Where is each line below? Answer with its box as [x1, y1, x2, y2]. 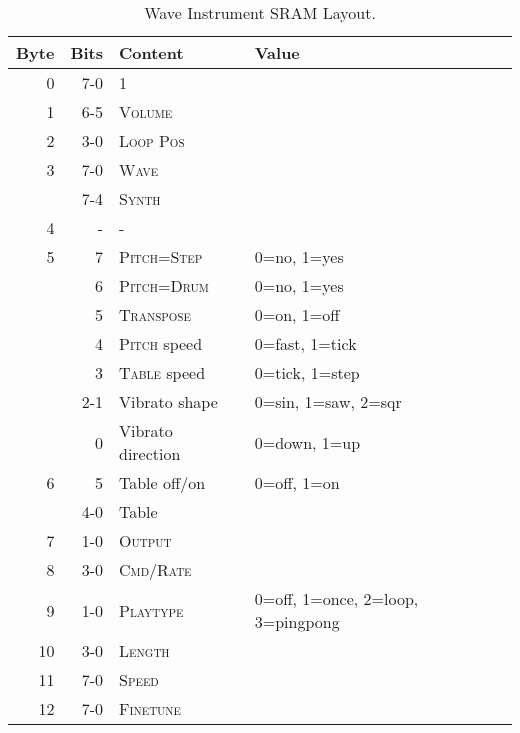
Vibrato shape [119, 390, 218, 413]
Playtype [119, 598, 184, 622]
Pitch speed [119, 332, 203, 355]
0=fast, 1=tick [254, 332, 357, 355]
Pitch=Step [119, 245, 203, 268]
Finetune [119, 697, 182, 720]
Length [119, 639, 170, 662]
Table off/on [119, 471, 206, 494]
